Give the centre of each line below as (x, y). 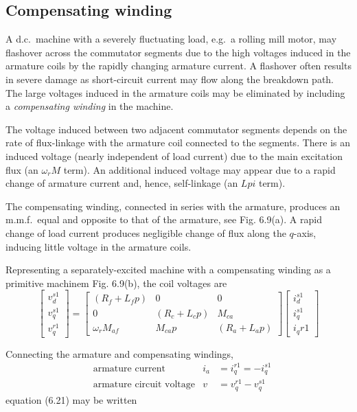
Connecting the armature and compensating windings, (119, 353)
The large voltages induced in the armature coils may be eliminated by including (175, 92)
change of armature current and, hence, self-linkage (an (122, 183)
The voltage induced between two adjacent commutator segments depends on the (176, 129)
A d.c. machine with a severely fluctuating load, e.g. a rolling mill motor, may (171, 39)
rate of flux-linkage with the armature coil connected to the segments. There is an (178, 142)
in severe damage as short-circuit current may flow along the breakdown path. (170, 79)
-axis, (305, 232)
